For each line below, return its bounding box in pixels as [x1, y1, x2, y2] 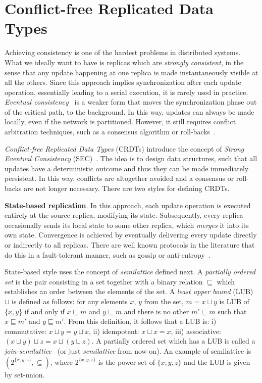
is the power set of [98, 356, 155, 367]
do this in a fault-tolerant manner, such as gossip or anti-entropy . [5, 249, 211, 260]
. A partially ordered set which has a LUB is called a [91, 336, 255, 346]
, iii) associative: [171, 325, 221, 336]
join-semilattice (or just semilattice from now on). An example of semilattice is [5, 345, 251, 356]
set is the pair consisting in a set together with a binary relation [5, 276, 203, 286]
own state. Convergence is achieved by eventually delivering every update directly [5, 229, 257, 240]
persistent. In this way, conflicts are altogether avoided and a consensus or [5, 173, 234, 183]
